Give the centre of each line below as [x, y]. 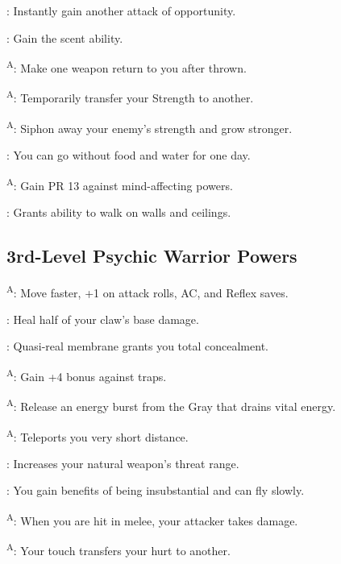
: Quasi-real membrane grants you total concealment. [137, 346]
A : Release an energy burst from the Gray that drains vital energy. [171, 405]
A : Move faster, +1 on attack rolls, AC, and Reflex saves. [148, 291]
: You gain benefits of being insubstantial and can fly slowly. [156, 490]
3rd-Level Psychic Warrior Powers [152, 255]
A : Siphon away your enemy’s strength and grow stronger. [150, 126]
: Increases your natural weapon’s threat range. [123, 463]
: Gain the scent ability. [65, 37]
